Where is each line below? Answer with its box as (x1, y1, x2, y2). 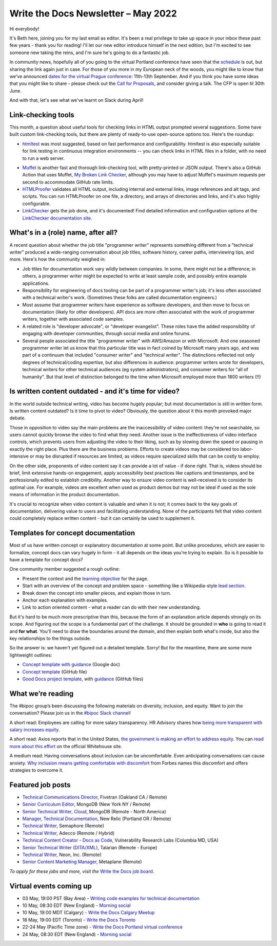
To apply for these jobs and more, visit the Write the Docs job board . (9, 868, 154, 874)
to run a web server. (22, 155, 65, 161)
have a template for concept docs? (9, 557, 83, 563)
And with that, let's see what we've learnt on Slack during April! (9, 97, 144, 103)
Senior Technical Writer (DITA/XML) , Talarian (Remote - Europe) (22, 844, 157, 850)
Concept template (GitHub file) (22, 668, 87, 675)
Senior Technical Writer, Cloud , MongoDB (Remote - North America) (22, 808, 167, 814)
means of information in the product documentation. (9, 492, 120, 498)
